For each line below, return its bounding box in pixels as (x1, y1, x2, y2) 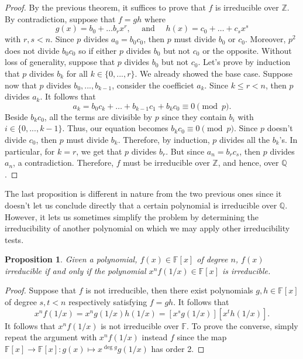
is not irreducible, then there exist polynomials (85, 284, 253, 296)
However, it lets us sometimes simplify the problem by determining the (5, 210, 259, 223)
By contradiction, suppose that (5, 12, 116, 25)
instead (142, 331, 168, 343)
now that (5, 78, 37, 91)
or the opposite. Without (202, 44, 292, 56)
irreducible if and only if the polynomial (5, 264, 146, 276)
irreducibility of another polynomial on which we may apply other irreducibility (5, 222, 290, 234)
